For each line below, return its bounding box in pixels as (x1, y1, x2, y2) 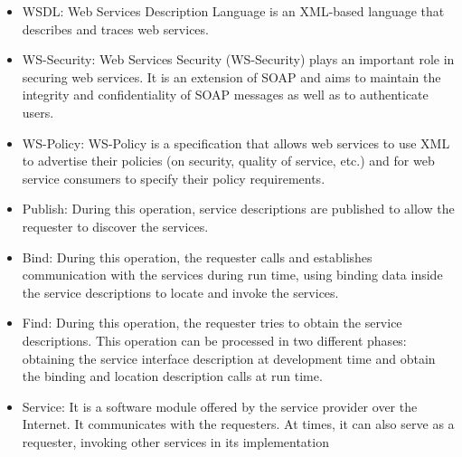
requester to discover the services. (22, 216, 209, 235)
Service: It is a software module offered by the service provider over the (22, 396, 418, 415)
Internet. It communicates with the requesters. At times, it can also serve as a (22, 414, 455, 433)
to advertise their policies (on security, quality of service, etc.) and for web (22, 151, 435, 170)
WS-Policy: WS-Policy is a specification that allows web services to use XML (22, 133, 450, 152)
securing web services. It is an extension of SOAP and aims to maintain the (22, 67, 441, 86)
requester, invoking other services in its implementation (22, 432, 329, 451)
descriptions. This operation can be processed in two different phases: (22, 330, 407, 349)
